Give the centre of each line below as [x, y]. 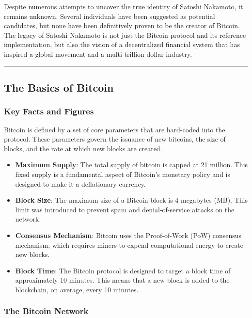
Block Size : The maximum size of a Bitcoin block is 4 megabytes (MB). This [131, 200]
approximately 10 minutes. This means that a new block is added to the [122, 280]
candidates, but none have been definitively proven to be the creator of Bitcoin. [122, 25]
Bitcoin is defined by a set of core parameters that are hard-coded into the [115, 129]
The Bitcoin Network [46, 311]
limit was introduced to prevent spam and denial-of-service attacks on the [125, 209]
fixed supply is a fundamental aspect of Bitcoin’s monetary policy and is [123, 174]
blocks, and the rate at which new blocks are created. [83, 148]
